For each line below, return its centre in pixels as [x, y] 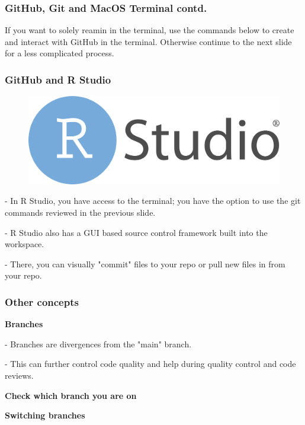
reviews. [19, 376]
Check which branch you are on [71, 395]
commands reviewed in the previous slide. [80, 213]
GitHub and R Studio [58, 79]
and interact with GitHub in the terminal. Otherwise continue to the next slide [148, 41]
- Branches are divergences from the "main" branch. [98, 343]
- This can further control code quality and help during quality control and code [150, 364]
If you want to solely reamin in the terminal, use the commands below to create [150, 30]
